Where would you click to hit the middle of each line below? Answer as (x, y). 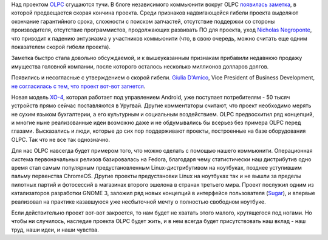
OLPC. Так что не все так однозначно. (61, 139)
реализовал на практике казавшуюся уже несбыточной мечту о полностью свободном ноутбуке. (139, 202)
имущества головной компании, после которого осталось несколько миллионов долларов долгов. (140, 66)
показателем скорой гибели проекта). (61, 47)
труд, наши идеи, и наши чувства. (55, 230)
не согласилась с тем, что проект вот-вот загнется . (78, 86)
